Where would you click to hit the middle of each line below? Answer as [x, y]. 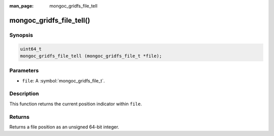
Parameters [24, 71]
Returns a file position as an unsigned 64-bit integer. [64, 127]
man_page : [22, 6]
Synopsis [21, 35]
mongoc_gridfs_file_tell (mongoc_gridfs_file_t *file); [91, 56]
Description [24, 94]
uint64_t [31, 49]
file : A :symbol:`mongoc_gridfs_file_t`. [63, 80]
